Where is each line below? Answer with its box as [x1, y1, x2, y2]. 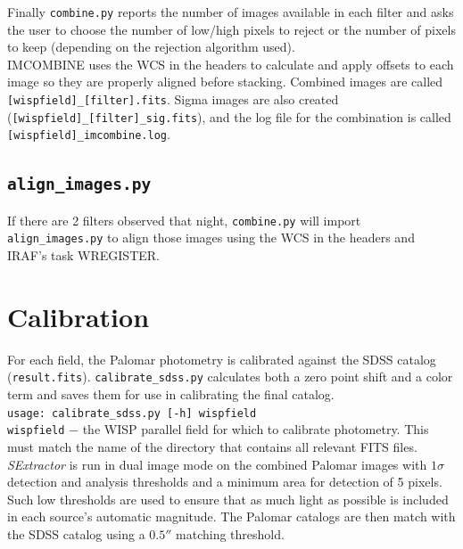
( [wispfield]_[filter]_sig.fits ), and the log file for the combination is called [7, 107, 451, 126]
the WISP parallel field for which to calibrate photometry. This [82, 420, 429, 438]
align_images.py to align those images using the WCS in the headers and [7, 228, 415, 247]
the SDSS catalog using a [7, 524, 145, 543]
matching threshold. [176, 524, 285, 543]
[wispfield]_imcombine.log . [7, 125, 170, 143]
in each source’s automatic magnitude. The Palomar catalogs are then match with [7, 507, 456, 526]
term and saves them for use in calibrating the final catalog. [7, 385, 335, 404]
